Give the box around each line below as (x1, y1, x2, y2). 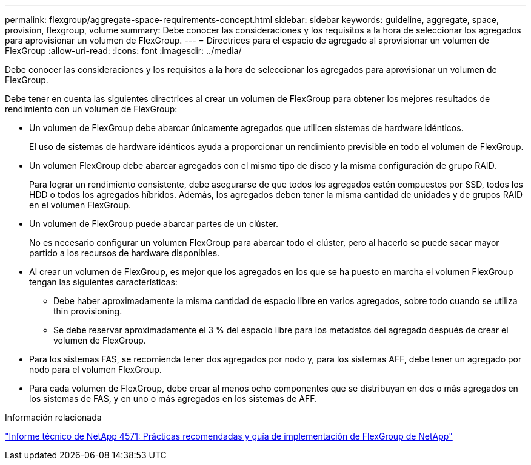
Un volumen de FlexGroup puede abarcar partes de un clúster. (29, 219, 279, 229)
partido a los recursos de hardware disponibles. (29, 248, 220, 258)
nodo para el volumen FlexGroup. (29, 364, 162, 375)
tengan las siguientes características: (29, 277, 178, 287)
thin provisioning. (53, 306, 122, 316)
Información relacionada (5, 412, 102, 423)
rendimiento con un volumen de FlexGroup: (5, 104, 178, 114)
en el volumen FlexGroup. (29, 200, 132, 210)
